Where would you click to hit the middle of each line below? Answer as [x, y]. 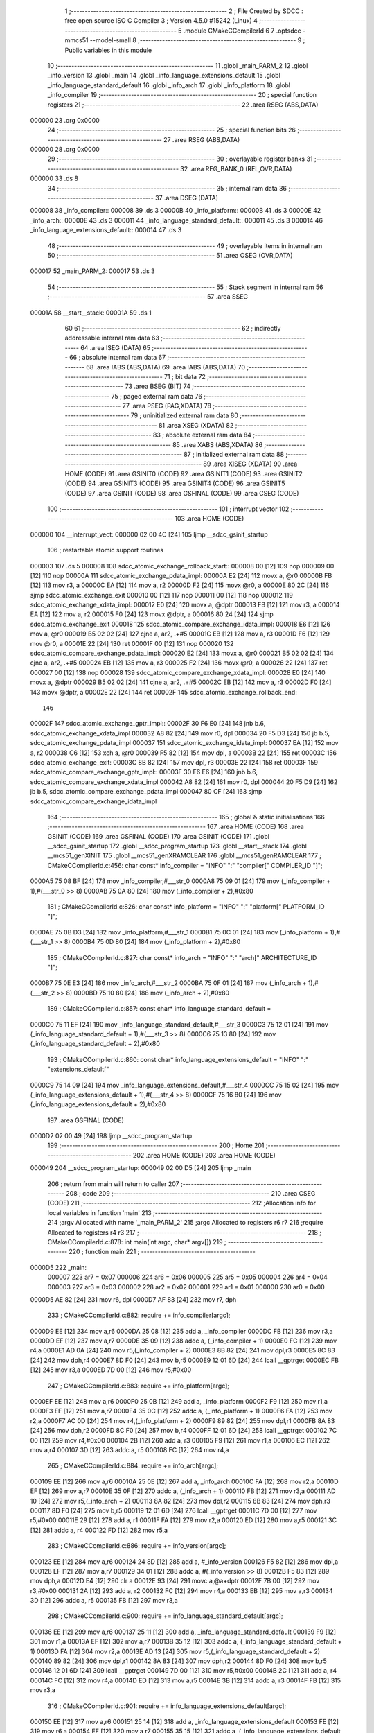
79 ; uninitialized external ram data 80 [185, 415]
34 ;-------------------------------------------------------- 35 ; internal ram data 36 [167, 188]
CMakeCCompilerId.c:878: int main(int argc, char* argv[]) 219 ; [137, 1242]
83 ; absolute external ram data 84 [202, 435]
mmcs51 [77, 40]
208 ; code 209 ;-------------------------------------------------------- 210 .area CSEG [191, 1194]
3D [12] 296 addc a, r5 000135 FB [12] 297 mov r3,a [104, 1601]
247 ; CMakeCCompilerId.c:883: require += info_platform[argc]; [139, 1386]
